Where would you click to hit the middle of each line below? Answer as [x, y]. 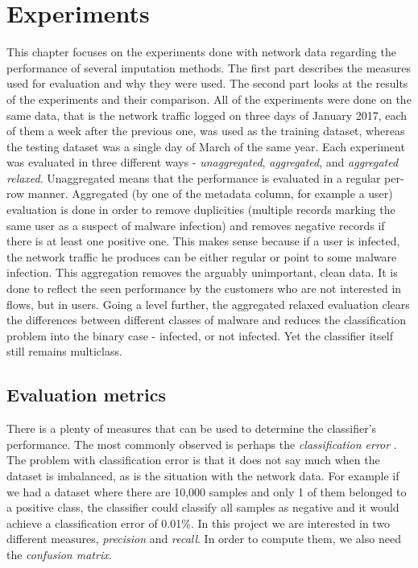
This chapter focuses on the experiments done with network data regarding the [201, 52]
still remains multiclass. [64, 351]
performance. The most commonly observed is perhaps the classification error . [202, 444]
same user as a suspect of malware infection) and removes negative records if [196, 225]
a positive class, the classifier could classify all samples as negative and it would [203, 507]
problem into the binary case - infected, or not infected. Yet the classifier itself [200, 335]
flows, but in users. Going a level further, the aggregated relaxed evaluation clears [208, 304]
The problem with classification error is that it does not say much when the [193, 460]
